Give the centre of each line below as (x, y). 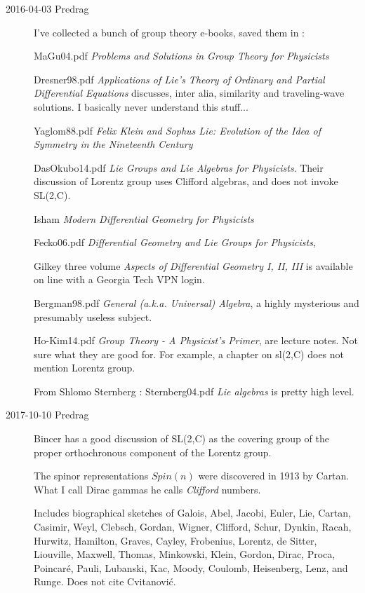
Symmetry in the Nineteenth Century (113, 144)
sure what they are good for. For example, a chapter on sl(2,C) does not (189, 354)
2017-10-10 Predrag (47, 415)
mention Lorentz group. (85, 368)
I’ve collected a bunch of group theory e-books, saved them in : (169, 32)
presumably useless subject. (93, 316)
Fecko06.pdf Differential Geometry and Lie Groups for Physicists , (175, 242)
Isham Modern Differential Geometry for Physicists (144, 218)
